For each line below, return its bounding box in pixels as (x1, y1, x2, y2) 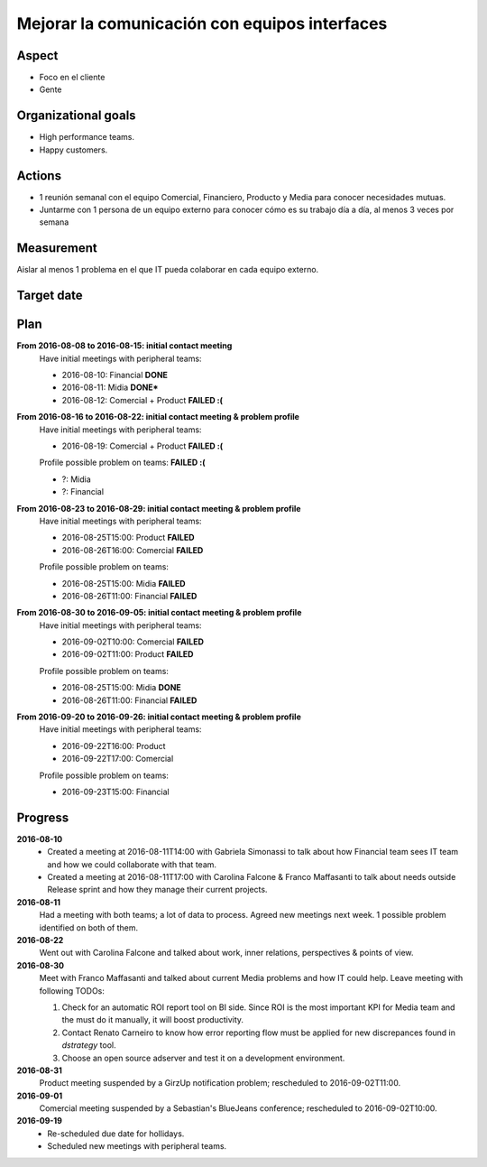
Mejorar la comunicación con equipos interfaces (16, 14, 388, 33)
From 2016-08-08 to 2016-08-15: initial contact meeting (16, 340, 233, 351)
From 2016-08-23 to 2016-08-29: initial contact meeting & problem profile (16, 503, 301, 514)
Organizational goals (16, 108, 136, 124)
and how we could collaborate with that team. (47, 858, 216, 870)
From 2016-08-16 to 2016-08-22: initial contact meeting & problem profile (16, 412, 299, 422)
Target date (16, 288, 83, 303)
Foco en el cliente (39, 72, 106, 83)
